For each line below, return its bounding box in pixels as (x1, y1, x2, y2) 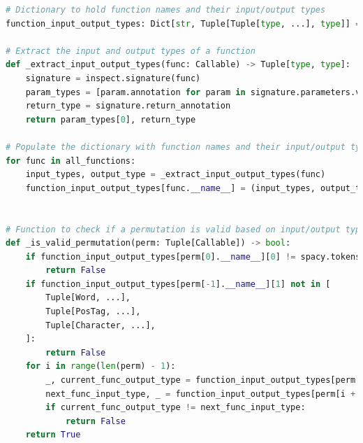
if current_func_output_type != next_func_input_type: (45, 402, 306, 413)
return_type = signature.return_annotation (25, 101, 231, 111)
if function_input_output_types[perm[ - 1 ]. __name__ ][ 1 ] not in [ (25, 279, 331, 289)
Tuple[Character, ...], (45, 320, 156, 330)
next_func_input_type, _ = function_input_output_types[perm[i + (45, 388, 356, 399)
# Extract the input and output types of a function (6, 45, 255, 56)
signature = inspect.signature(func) (25, 73, 201, 83)
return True (25, 430, 81, 440)
